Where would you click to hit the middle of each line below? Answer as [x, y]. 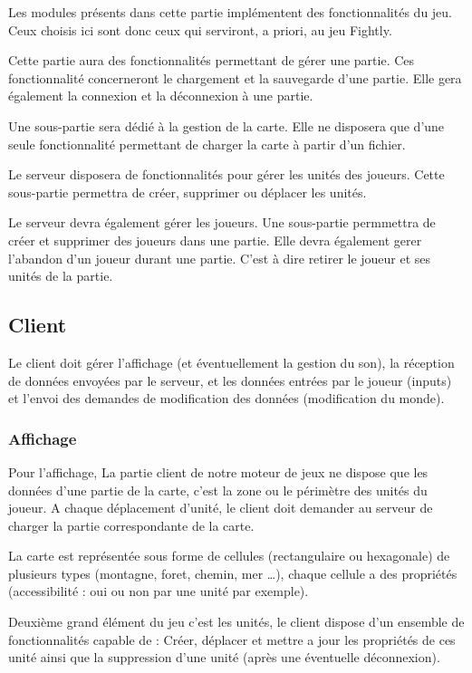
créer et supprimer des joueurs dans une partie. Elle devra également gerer [215, 240]
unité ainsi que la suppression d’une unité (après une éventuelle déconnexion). [224, 657]
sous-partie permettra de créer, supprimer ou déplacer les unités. [188, 192]
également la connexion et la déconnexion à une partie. [161, 96]
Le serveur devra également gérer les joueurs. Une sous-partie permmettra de [222, 222]
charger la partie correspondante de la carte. [131, 525]
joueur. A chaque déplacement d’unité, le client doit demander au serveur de [221, 508]
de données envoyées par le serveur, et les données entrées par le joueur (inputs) [230, 380]
